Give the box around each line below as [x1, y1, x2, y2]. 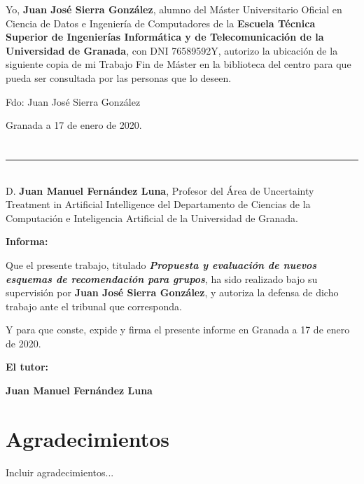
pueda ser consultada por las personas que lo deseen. [6, 70, 232, 85]
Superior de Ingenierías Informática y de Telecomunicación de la [6, 29, 324, 44]
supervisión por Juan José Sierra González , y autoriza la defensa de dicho [6, 285, 339, 300]
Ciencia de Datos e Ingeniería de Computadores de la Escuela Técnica [6, 15, 316, 30]
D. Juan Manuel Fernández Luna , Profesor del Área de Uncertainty [6, 183, 314, 198]
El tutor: [6, 359, 49, 374]
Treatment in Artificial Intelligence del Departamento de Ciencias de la [6, 197, 311, 212]
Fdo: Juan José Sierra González [6, 94, 141, 109]
